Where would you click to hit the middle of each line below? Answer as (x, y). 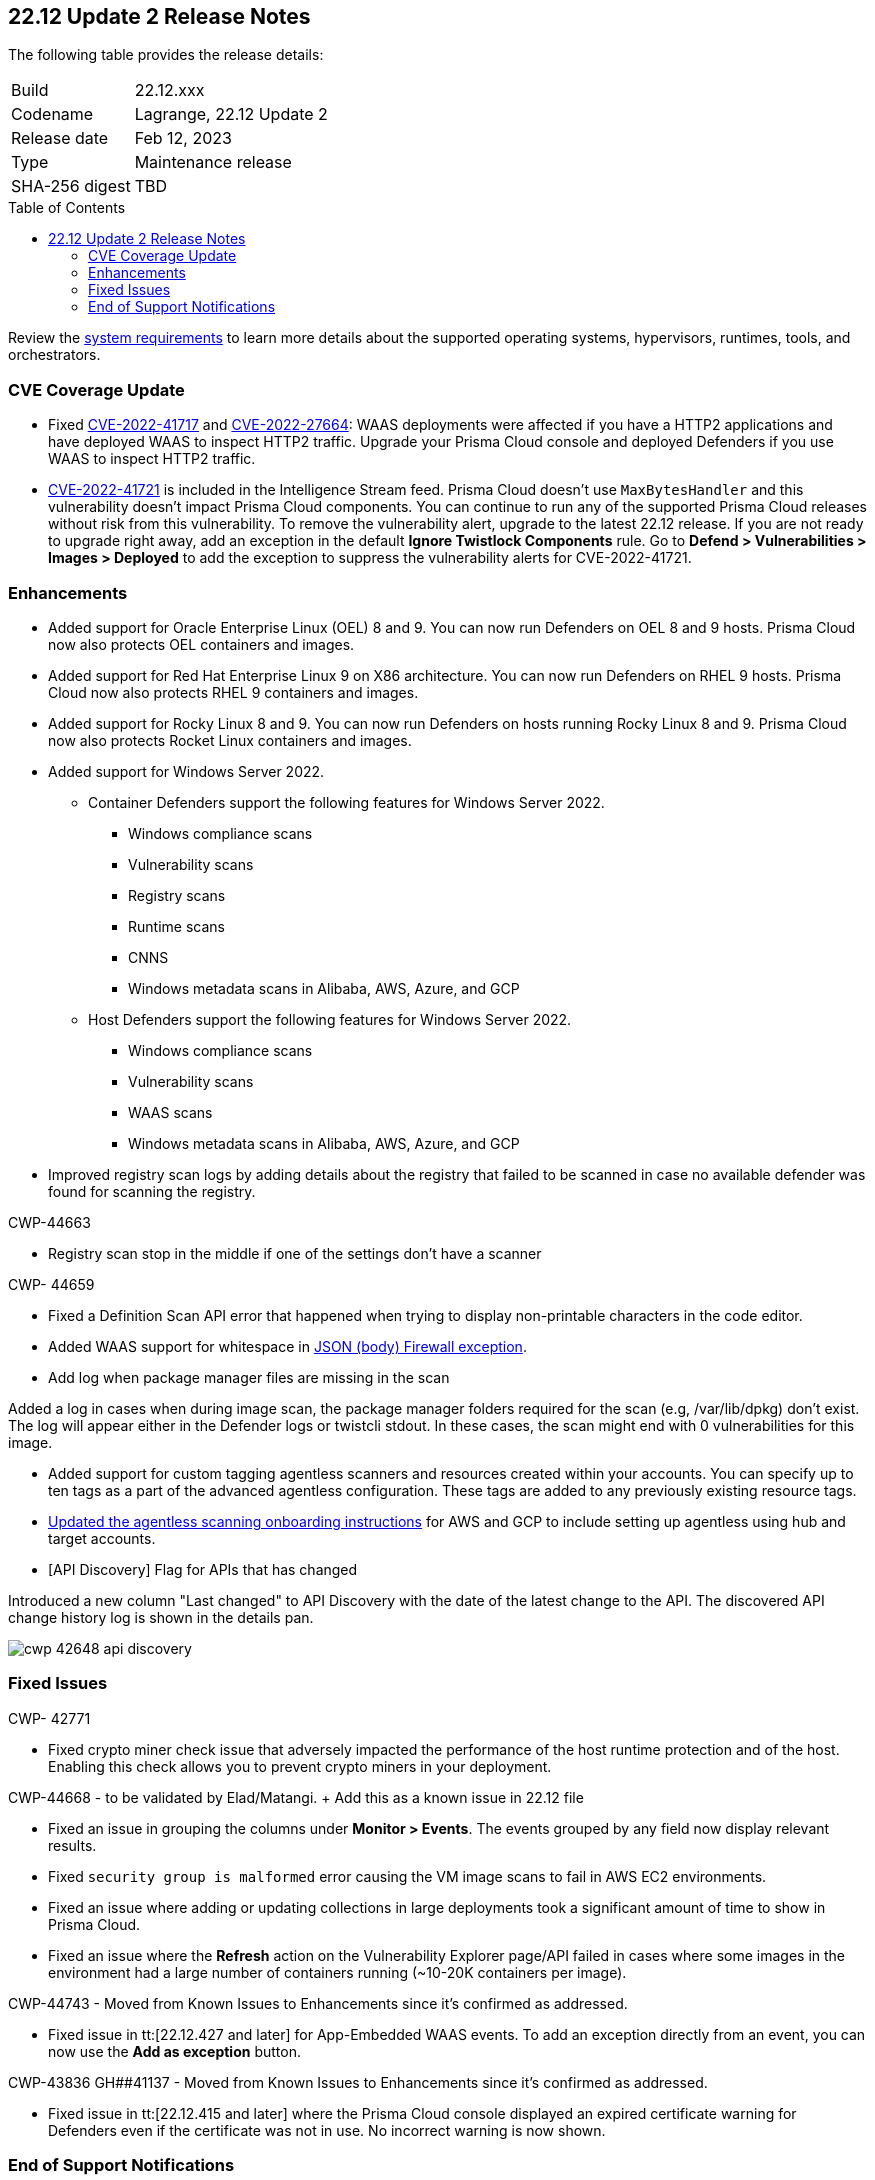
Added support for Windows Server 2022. (186, 771)
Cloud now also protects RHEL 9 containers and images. (233, 692)
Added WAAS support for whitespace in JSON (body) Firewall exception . (287, 1346)
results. (72, 1845)
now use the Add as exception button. (174, 2051)
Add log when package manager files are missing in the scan (249, 1377)
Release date (60, 138)
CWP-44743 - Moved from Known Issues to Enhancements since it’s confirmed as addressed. (318, 2003)
